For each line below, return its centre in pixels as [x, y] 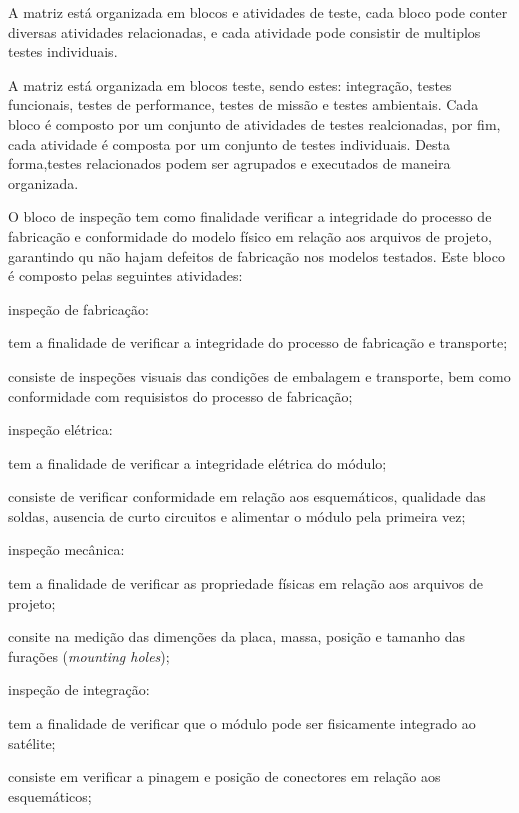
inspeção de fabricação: [78, 308]
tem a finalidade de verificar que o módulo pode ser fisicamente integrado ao [242, 723]
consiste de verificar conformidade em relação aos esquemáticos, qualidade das [247, 496]
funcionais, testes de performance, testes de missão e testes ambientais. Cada [243, 104]
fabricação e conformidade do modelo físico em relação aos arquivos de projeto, [250, 235]
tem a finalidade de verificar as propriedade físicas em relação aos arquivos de [246, 583]
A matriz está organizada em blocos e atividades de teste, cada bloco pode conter [258, 12]
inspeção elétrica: [60, 429]
